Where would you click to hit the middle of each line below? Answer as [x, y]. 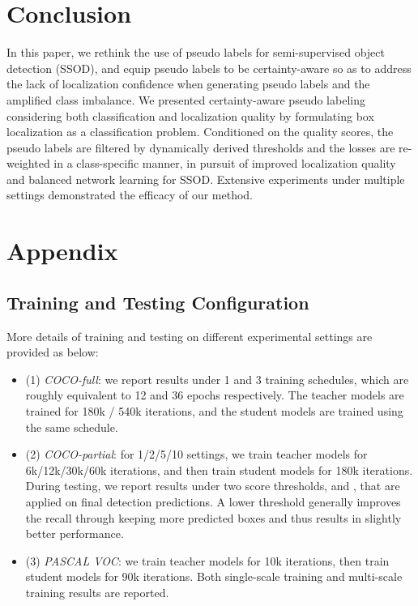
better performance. [75, 533]
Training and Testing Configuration [158, 302]
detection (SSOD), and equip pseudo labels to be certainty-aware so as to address [209, 68]
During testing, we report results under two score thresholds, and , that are [213, 486]
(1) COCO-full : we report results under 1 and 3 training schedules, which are [217, 379]
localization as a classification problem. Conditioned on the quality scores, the [200, 132]
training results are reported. [97, 592]
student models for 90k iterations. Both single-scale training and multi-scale [214, 576]
